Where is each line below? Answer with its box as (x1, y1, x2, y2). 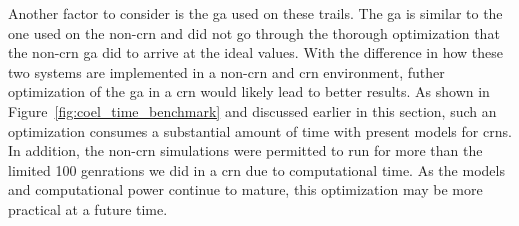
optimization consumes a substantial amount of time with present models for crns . (8, 120, 512, 141)
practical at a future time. (8, 198, 168, 219)
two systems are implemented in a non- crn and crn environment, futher (8, 61, 445, 82)
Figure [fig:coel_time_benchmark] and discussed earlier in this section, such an (8, 100, 497, 121)
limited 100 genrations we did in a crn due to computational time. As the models (8, 159, 505, 180)
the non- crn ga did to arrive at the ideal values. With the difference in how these (8, 42, 503, 63)
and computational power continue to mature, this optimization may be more (8, 179, 483, 200)
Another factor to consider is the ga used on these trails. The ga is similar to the (8, 3, 503, 23)
